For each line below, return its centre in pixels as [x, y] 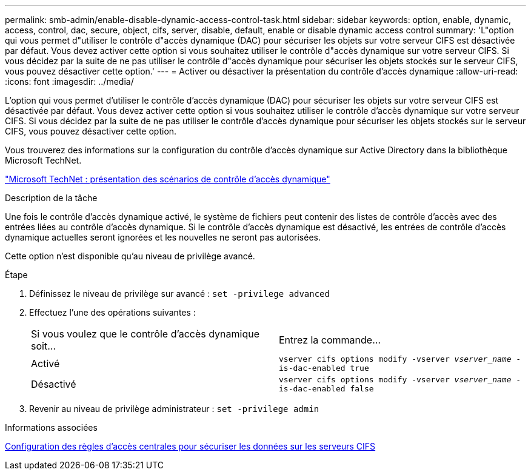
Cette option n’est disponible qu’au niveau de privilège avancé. [130, 256]
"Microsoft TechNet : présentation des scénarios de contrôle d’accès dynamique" [168, 179]
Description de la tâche [51, 198]
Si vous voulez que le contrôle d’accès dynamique [145, 334]
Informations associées [51, 427]
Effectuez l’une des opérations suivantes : [112, 312]
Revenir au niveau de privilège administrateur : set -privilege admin [174, 409]
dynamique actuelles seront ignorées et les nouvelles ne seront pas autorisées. [163, 237]
